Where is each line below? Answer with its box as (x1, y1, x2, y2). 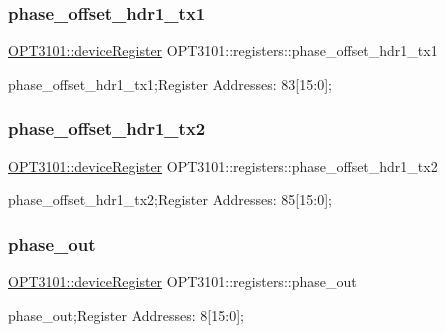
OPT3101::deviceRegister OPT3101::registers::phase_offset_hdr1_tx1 (8, 40, 438, 61)
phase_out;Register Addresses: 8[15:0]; (8, 304, 244, 325)
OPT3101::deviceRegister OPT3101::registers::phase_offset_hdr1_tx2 (8, 155, 438, 176)
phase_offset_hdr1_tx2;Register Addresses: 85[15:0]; (8, 189, 332, 210)
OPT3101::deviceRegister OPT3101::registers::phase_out (8, 271, 357, 292)
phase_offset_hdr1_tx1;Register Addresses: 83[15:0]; (8, 73, 332, 94)
